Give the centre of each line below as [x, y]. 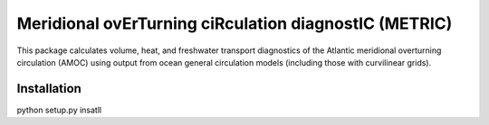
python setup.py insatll [59, 110]
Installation [49, 89]
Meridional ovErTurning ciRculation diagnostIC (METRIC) [235, 23]
